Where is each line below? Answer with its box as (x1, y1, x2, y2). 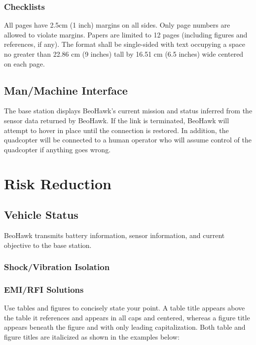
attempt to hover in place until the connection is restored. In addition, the (4, 125, 229, 135)
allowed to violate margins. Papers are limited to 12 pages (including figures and (4, 29, 248, 39)
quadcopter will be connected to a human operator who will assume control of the (4, 135, 252, 145)
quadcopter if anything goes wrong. (4, 144, 111, 154)
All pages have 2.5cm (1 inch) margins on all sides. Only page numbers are (4, 20, 230, 30)
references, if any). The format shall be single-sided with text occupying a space (4, 39, 245, 49)
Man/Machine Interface (4, 82, 128, 98)
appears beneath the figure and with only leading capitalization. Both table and (4, 322, 246, 332)
